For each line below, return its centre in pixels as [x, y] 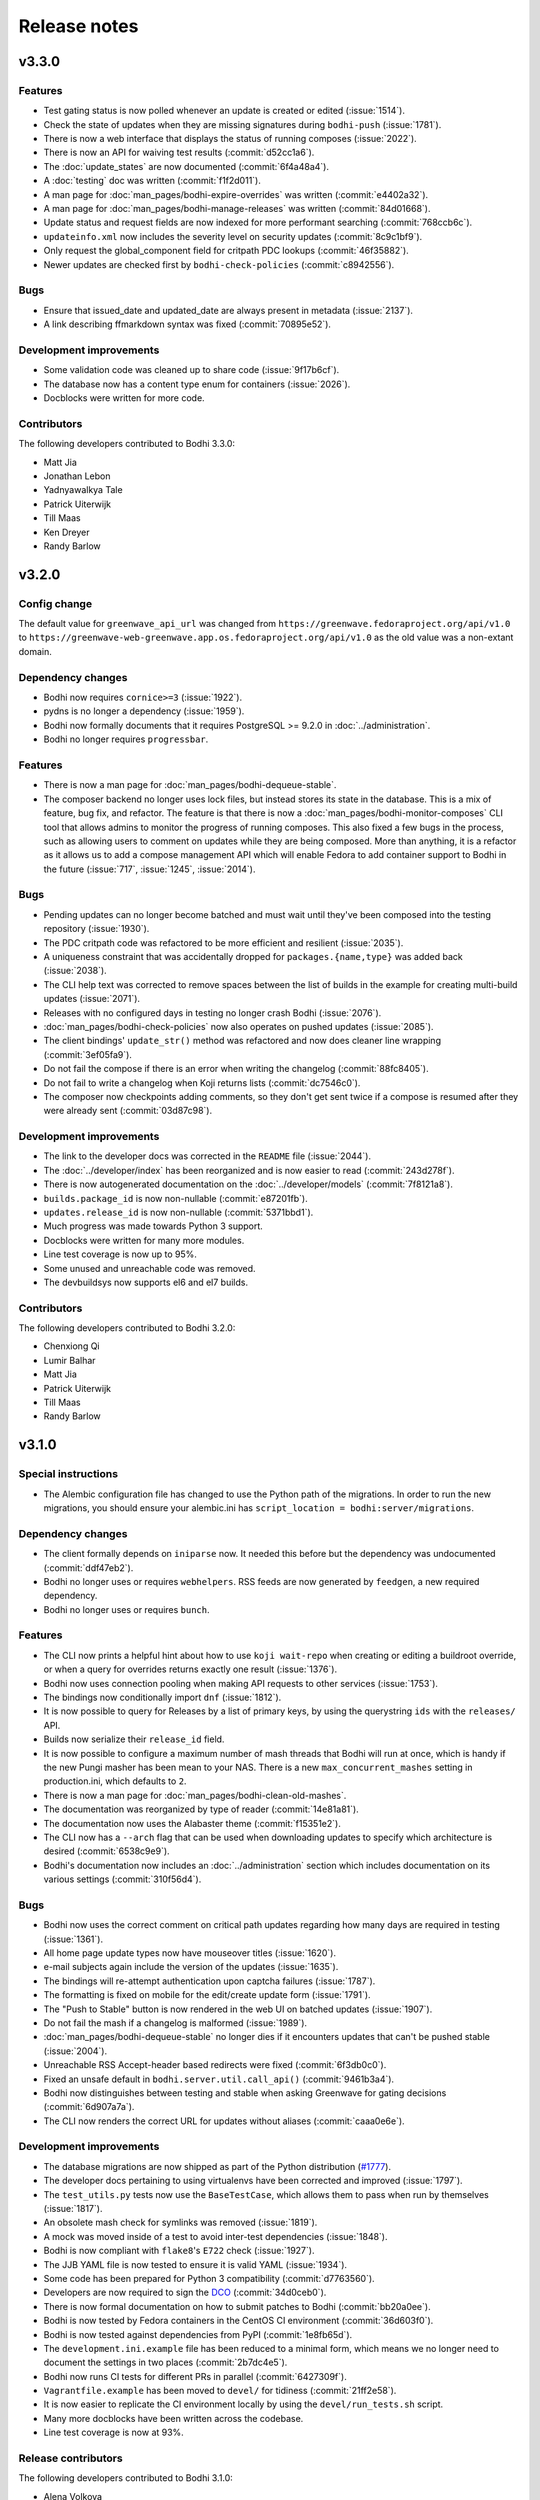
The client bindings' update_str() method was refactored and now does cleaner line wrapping [242, 1041]
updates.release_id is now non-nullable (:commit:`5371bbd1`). [178, 1212]
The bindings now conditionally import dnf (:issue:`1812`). [162, 1697]
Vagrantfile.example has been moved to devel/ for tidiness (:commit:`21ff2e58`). [220, 2391]
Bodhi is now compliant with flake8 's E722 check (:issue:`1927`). [179, 2251]
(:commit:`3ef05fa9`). [87, 1054]
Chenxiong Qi [71, 1346]
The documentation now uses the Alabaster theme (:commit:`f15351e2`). [192, 1823]
